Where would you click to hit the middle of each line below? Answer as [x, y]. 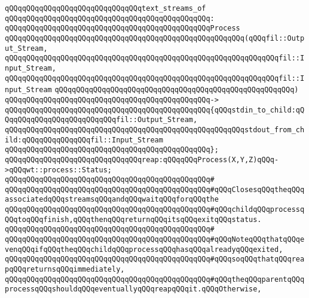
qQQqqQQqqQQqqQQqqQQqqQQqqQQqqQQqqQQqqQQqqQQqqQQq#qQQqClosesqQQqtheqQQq [155, 189]
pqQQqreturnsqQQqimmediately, [65, 270]
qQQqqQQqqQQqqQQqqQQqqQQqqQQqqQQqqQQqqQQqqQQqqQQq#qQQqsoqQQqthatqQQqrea [155, 259]
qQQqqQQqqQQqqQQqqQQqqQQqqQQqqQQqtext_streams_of [105, 8]
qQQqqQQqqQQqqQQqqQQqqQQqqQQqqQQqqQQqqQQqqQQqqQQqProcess [123, 28]
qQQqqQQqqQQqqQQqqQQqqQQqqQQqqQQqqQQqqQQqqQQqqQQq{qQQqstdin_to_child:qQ [155, 110]
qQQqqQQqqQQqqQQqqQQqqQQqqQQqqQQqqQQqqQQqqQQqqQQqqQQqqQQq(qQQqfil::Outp [155, 38]
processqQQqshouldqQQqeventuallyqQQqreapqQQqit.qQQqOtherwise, [133, 289]
